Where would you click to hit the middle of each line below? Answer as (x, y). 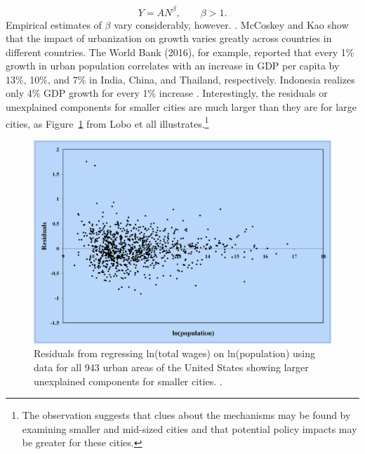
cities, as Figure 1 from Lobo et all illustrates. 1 (107, 122)
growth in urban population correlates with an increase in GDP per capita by (173, 66)
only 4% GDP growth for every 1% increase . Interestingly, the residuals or (167, 93)
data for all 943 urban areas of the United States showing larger (171, 367)
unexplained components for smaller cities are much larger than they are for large (181, 107)
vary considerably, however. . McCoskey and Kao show (231, 24)
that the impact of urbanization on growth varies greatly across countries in (169, 38)
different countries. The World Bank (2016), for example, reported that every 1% (180, 52)
